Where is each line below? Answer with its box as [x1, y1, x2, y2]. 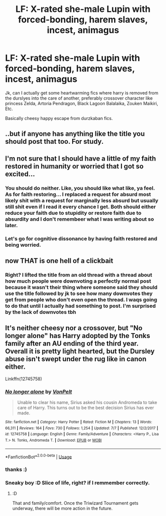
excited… [5, 170, 36, 178]
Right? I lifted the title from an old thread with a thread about [5, 271, 152, 278]
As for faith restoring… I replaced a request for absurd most [5, 191, 151, 198]
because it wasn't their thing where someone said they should [5, 284, 158, 290]
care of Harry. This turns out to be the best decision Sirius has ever [17, 404, 154, 410]
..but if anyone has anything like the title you [5, 130, 145, 138]
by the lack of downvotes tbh [5, 308, 77, 315]
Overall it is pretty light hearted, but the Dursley [5, 347, 155, 355]
